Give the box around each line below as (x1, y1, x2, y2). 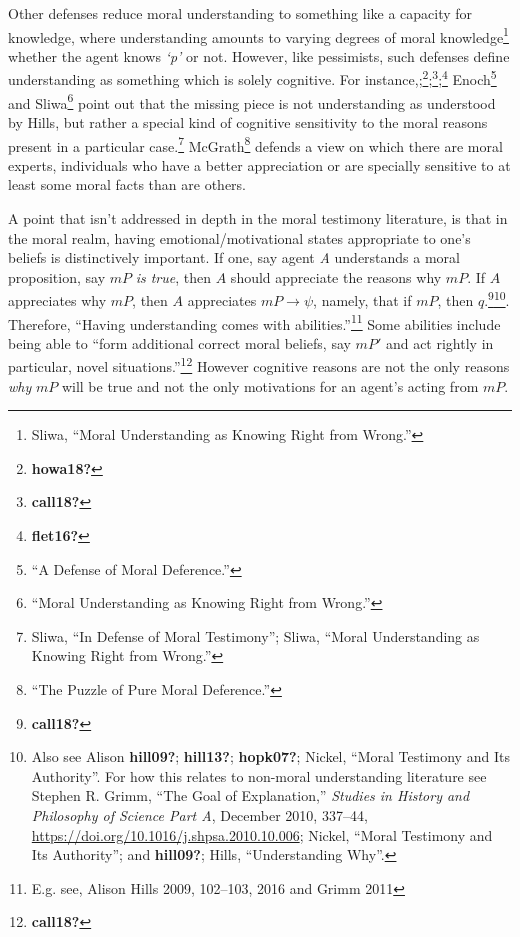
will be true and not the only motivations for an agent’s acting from (61, 375, 479, 396)
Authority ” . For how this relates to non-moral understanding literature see (31, 765, 487, 786)
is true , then (135, 266, 212, 287)
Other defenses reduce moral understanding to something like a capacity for (8, 3, 473, 23)
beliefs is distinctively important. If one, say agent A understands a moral (8, 247, 461, 268)
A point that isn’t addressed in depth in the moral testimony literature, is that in (8, 207, 508, 228)
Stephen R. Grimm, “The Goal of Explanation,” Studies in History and (31, 785, 470, 806)
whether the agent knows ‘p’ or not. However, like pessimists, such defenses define (8, 45, 510, 66)
